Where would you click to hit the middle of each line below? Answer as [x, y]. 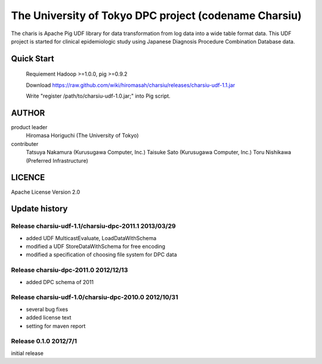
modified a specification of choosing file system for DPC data [101, 255]
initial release [27, 353]
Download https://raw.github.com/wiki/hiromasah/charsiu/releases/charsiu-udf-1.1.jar [131, 85]
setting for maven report [56, 326]
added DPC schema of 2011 [60, 282]
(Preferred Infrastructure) [57, 160]
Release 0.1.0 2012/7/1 [44, 341]
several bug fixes [47, 309]
